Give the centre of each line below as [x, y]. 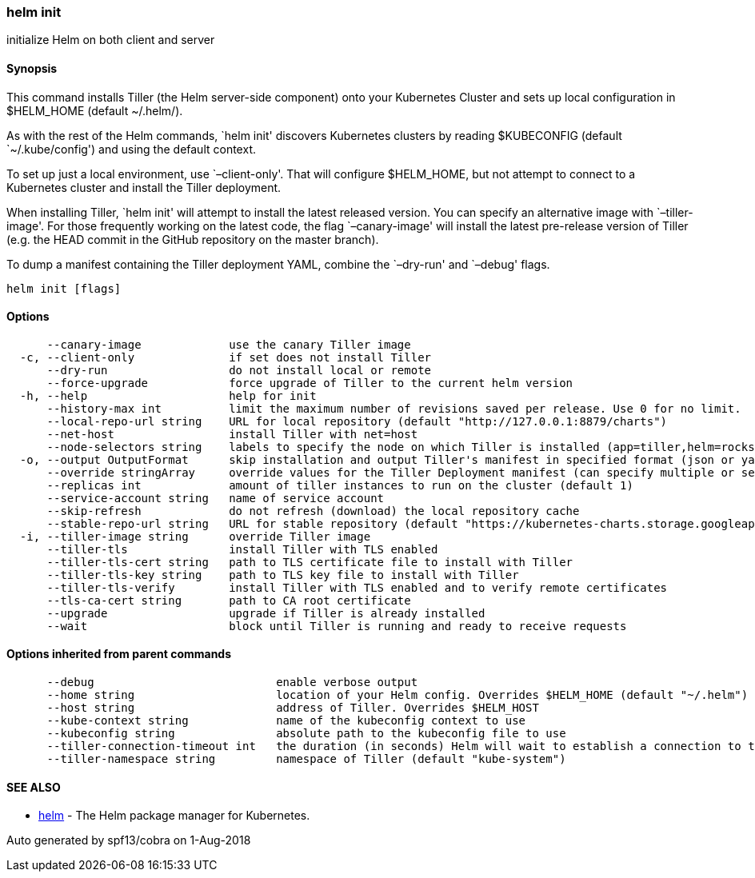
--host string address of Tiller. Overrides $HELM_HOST [293, 708]
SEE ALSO [34, 787]
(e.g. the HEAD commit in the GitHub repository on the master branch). [193, 239]
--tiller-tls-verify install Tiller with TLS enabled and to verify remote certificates [357, 587]
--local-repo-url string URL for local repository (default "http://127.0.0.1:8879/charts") [357, 421]
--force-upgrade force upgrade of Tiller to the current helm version [310, 383]
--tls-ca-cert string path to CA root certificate [229, 600]
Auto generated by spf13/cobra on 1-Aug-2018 [129, 840]
